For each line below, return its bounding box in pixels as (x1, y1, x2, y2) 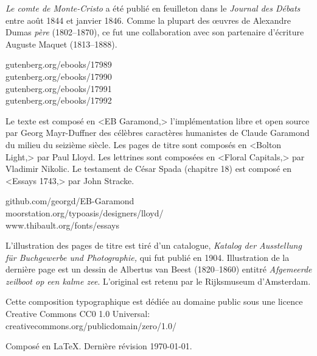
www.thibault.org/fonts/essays (5, 218, 120, 231)
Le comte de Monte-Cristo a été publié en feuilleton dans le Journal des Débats (5, 2, 301, 14)
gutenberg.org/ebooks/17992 (5, 94, 112, 107)
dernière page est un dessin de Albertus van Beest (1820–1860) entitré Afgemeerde (5, 263, 312, 276)
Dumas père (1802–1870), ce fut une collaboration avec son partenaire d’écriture (5, 26, 304, 38)
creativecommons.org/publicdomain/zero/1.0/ (5, 319, 176, 332)
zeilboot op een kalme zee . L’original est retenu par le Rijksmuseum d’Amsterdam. (5, 274, 311, 287)
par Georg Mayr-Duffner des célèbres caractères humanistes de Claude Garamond (5, 126, 310, 139)
